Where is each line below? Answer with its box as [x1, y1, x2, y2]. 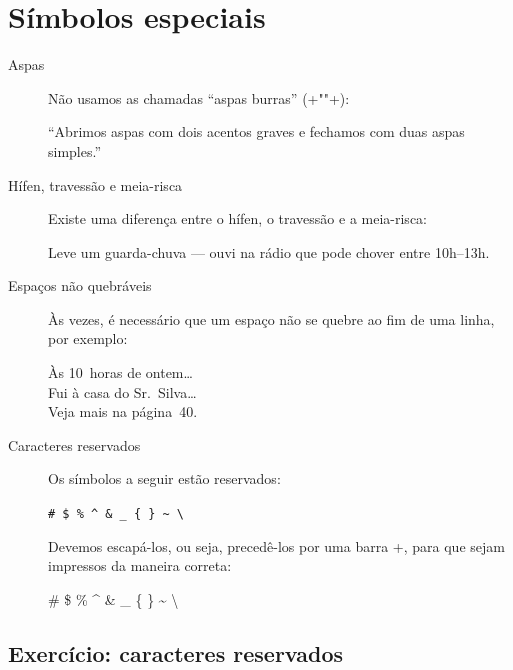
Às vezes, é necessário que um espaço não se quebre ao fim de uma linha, [48, 308, 495, 329]
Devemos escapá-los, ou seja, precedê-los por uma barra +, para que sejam [48, 535, 505, 556]
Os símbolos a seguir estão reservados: [48, 468, 281, 489]
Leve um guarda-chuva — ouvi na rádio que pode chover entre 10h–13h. [48, 241, 490, 262]
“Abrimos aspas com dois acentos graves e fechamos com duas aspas [48, 121, 465, 142]
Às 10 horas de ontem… [48, 362, 193, 383]
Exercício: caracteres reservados [8, 637, 344, 668]
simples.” [48, 140, 102, 161]
